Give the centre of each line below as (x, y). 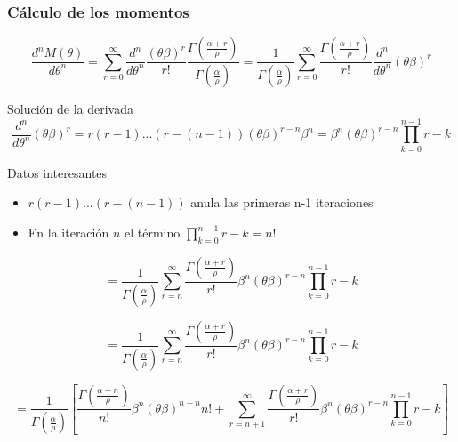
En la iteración (68, 232)
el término (153, 232)
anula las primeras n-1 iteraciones (282, 202)
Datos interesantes (57, 172)
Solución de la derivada (71, 109)
